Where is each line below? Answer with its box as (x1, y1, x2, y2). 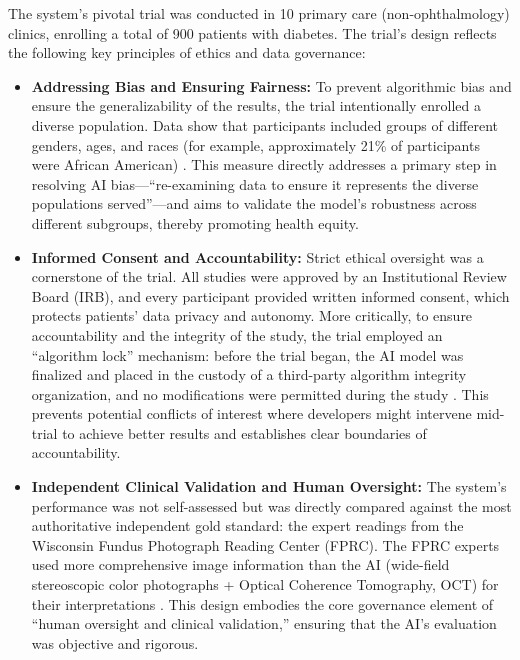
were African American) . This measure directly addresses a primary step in (31, 154, 497, 175)
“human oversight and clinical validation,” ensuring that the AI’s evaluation (31, 613, 497, 634)
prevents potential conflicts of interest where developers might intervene (31, 403, 472, 424)
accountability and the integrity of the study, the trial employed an (31, 324, 443, 345)
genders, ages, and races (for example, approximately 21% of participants (31, 134, 480, 155)
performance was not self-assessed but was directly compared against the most (31, 495, 512, 516)
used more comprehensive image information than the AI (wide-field (31, 554, 450, 575)
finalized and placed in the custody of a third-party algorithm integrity (31, 364, 467, 385)
